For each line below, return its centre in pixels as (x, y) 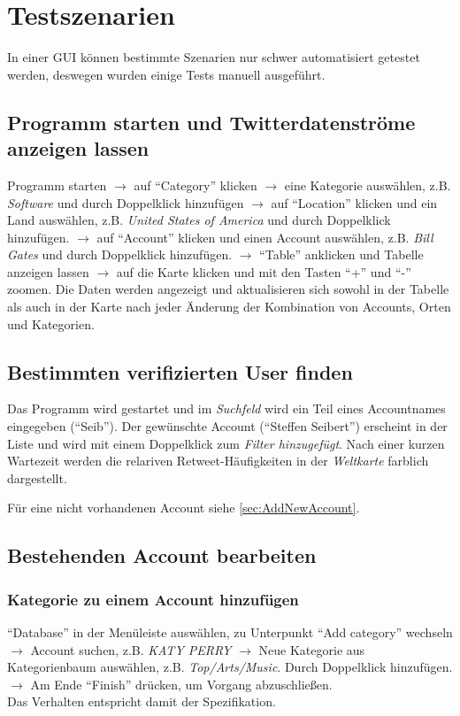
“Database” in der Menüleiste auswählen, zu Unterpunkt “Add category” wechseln (230, 632)
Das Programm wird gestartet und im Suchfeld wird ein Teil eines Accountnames (226, 408)
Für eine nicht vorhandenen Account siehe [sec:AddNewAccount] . (184, 508)
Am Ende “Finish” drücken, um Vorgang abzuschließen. (181, 684)
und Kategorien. (51, 323)
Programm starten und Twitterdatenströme (211, 122)
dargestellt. (37, 477)
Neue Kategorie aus (312, 649)
